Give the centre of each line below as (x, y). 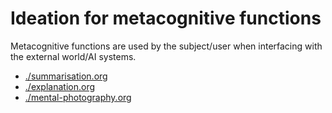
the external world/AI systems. (73, 56)
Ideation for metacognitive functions (166, 18)
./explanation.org (60, 86)
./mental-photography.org (78, 97)
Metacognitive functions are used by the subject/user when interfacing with (166, 46)
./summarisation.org (66, 76)
